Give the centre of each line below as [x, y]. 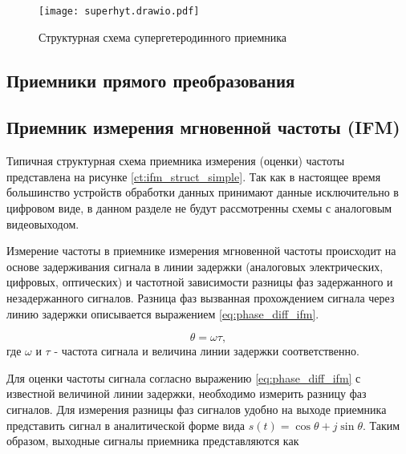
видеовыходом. [43, 223]
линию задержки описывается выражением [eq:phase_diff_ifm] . [163, 313]
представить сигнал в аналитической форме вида [126, 425]
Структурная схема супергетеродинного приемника [163, 36]
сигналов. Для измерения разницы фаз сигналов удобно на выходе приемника [197, 409]
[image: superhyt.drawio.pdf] [119, 11]
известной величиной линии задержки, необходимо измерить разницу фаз [187, 393]
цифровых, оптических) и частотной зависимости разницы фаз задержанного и [200, 282]
